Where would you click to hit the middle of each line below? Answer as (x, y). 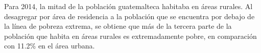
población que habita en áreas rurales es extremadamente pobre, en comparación (130, 36)
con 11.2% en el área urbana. (50, 46)
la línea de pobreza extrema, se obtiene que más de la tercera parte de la (118, 26)
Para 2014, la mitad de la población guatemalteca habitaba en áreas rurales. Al (128, 6)
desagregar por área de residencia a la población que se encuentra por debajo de (129, 16)
